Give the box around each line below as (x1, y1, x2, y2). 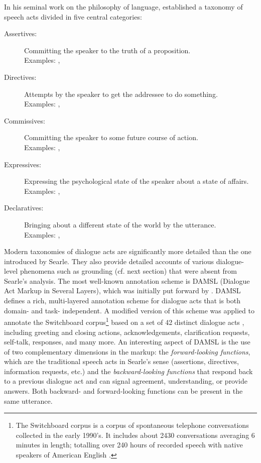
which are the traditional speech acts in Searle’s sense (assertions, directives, (4, 356, 239, 367)
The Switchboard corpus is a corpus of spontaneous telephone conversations (16, 420, 249, 430)
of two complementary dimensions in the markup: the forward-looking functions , (4, 346, 250, 357)
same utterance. (4, 395, 53, 406)
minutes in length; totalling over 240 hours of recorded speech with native (16, 439, 243, 450)
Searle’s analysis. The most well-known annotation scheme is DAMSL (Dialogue (4, 275, 250, 286)
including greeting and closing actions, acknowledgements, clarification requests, (4, 326, 250, 337)
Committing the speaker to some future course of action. (24, 132, 198, 143)
